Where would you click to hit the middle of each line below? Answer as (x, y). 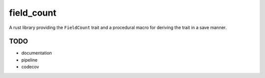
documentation (37, 53)
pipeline (29, 60)
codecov (30, 67)
